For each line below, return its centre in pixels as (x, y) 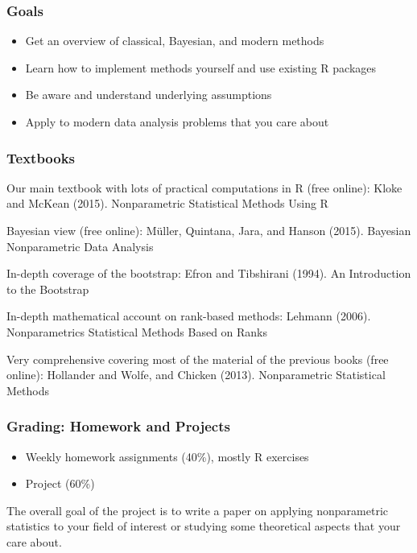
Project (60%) (60, 483)
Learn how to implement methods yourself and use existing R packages (200, 67)
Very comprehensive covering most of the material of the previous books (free (198, 359)
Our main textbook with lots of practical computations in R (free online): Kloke (204, 187)
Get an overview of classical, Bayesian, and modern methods (175, 41)
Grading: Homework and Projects (118, 426)
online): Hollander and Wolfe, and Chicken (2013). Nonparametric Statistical (196, 375)
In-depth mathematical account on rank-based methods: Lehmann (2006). (189, 316)
